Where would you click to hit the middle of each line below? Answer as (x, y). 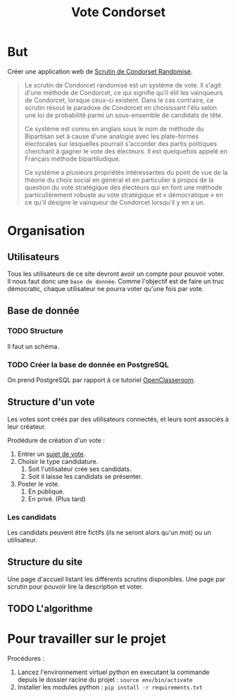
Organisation (46, 231)
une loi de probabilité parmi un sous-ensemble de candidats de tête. (124, 115)
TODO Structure (35, 331)
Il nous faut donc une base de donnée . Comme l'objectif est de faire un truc (116, 281)
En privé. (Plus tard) (57, 498)
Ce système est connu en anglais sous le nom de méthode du (114, 128)
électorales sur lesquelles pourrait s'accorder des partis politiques (120, 143)
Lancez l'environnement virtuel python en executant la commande (113, 672)
